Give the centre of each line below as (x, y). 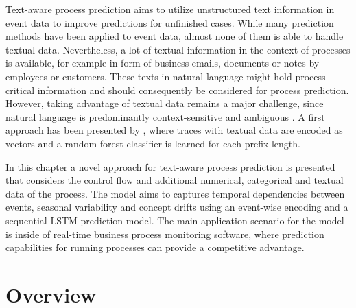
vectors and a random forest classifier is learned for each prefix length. (153, 143)
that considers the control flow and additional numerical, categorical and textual (175, 180)
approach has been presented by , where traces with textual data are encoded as (174, 130)
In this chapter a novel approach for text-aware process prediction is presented (170, 166)
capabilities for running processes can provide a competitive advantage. (155, 247)
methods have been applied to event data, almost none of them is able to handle (175, 36)
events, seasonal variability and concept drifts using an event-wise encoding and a (177, 207)
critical (20, 90)
